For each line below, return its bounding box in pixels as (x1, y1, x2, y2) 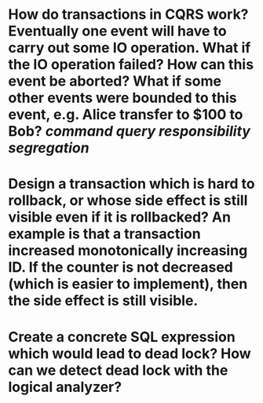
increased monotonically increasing (8, 242, 248, 260)
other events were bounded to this (8, 89, 237, 107)
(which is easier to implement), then (8, 275, 248, 293)
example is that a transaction (8, 225, 202, 243)
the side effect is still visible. (8, 292, 199, 310)
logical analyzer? (8, 378, 122, 396)
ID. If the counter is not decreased (8, 258, 234, 277)
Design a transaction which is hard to (8, 175, 255, 193)
